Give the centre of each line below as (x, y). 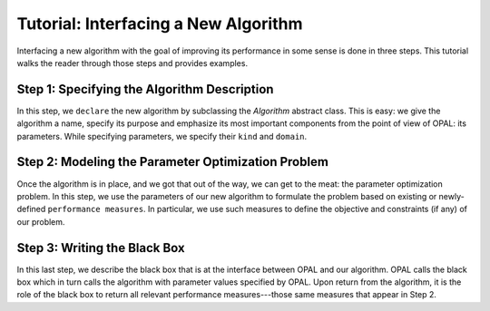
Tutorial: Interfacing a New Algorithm (160, 24)
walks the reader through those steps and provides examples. (132, 63)
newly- (451, 196)
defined (31, 209)
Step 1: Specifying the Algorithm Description (145, 89)
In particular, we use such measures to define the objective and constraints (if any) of (307, 209)
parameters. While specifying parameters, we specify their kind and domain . (162, 136)
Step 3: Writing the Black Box (101, 248)
